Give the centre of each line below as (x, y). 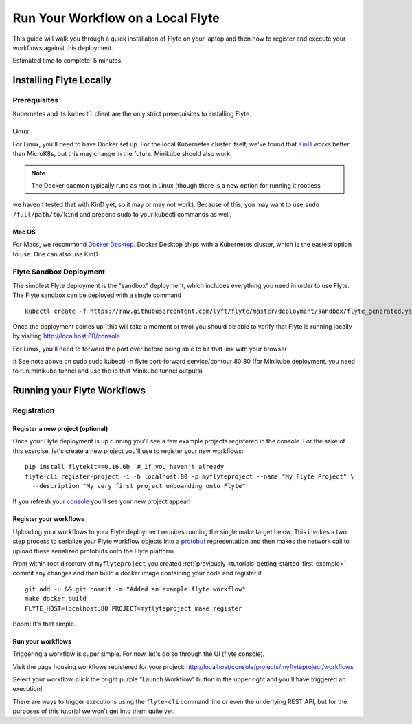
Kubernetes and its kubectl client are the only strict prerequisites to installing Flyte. (132, 114)
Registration (34, 410)
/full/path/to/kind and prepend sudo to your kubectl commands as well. (122, 214)
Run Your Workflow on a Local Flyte (116, 18)
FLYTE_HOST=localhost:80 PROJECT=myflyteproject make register (134, 608)
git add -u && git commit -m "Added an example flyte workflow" (136, 589)
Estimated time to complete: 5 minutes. (68, 61)
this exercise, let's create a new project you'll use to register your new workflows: (128, 451)
